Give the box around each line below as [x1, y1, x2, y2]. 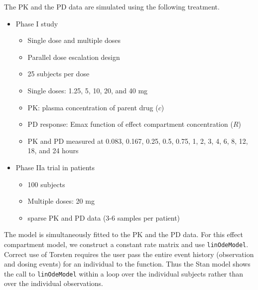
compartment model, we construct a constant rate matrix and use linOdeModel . [4, 239, 249, 249]
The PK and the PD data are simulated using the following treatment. [4, 1, 220, 11]
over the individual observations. [4, 278, 103, 289]
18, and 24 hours [27, 145, 79, 156]
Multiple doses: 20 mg [27, 196, 95, 206]
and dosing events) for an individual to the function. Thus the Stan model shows [4, 259, 251, 269]
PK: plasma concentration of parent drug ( [27, 102, 158, 112]
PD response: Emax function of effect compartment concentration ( [27, 119, 233, 129]
